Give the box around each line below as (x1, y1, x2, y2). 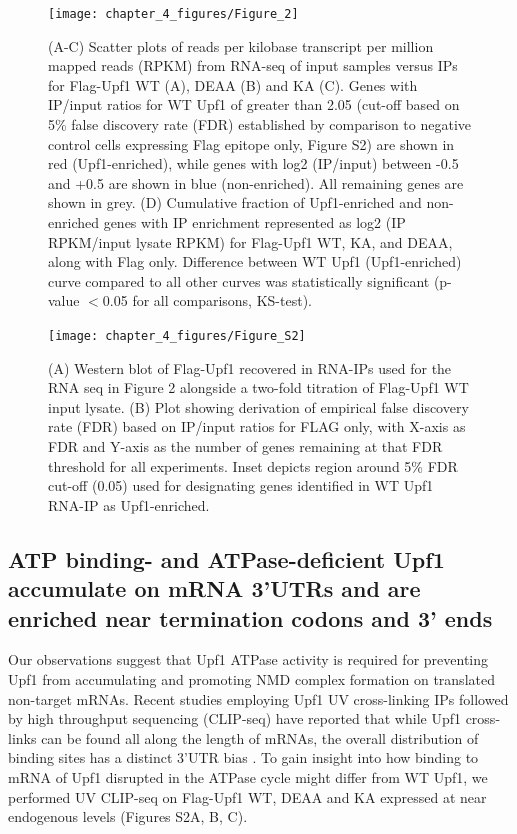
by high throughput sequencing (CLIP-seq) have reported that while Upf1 (8, 708, 461, 729)
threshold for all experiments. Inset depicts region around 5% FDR (48, 455, 458, 476)
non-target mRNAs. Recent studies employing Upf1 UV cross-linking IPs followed (8, 688, 509, 709)
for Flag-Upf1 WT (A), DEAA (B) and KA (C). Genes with (48, 74, 418, 95)
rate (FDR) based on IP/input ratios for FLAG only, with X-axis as (48, 416, 466, 437)
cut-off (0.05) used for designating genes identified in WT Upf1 (48, 475, 434, 496)
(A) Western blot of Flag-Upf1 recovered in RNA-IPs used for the (48, 357, 452, 378)
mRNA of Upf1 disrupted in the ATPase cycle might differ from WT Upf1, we (8, 766, 488, 787)
